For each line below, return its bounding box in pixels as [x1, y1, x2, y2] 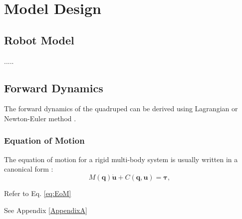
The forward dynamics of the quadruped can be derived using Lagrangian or [4, 103, 238, 114]
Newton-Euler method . [4, 113, 76, 123]
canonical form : [4, 164, 53, 174]
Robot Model [4, 32, 74, 47]
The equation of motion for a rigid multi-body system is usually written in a [4, 154, 238, 164]
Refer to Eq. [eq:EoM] [4, 188, 71, 199]
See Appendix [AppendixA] [4, 205, 87, 215]
